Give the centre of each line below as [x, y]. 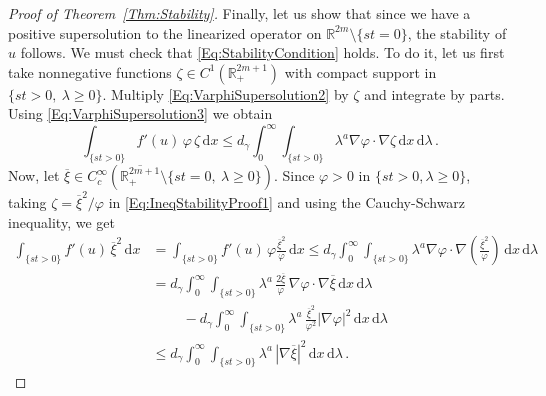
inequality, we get [61, 221]
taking [27, 201]
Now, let [34, 175]
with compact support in [360, 71]
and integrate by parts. [434, 93]
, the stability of [457, 32]
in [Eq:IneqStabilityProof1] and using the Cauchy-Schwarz [287, 201]
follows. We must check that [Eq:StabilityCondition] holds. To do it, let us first [262, 52]
